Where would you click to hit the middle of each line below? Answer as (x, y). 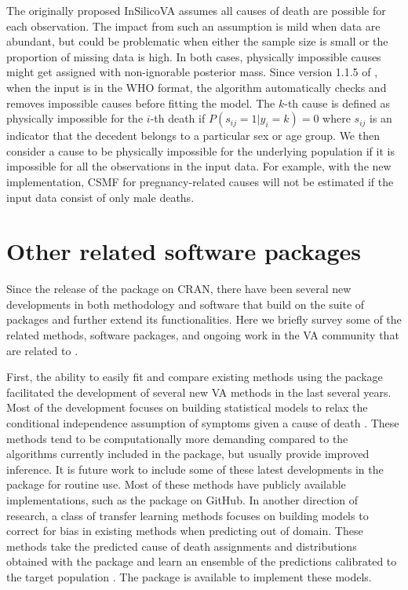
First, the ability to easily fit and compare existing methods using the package (195, 377)
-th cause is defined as (337, 103)
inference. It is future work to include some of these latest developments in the (195, 469)
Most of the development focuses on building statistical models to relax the (187, 407)
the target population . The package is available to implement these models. (189, 576)
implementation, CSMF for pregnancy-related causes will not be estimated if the (200, 181)
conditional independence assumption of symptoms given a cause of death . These (203, 423)
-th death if (178, 118)
